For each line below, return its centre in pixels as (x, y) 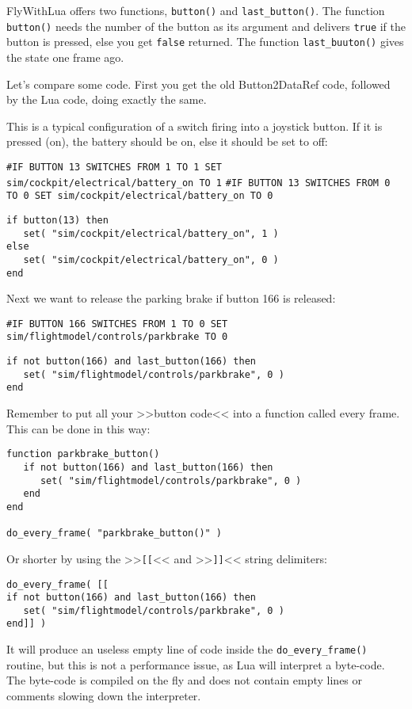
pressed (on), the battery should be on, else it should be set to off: (167, 141)
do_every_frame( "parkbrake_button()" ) (114, 534)
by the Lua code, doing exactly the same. (107, 99)
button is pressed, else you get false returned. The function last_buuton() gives (205, 42)
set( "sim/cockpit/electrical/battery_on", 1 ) (151, 233)
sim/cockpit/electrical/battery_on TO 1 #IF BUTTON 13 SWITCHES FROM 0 (198, 183)
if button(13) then (57, 220)
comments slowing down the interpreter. (104, 695)
